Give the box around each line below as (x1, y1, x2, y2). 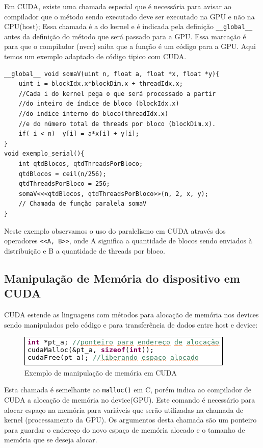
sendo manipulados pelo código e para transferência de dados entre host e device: (4, 319, 258, 330)
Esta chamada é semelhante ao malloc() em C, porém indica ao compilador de (4, 384, 252, 395)
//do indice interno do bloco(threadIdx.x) (18, 110, 169, 117)
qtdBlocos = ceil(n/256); (18, 170, 107, 178)
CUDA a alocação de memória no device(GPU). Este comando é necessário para (4, 394, 255, 405)
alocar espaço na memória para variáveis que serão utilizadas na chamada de (4, 404, 244, 415)
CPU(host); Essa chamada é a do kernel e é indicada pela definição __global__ (4, 21, 253, 32)
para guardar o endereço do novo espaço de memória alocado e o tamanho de (4, 424, 245, 435)
